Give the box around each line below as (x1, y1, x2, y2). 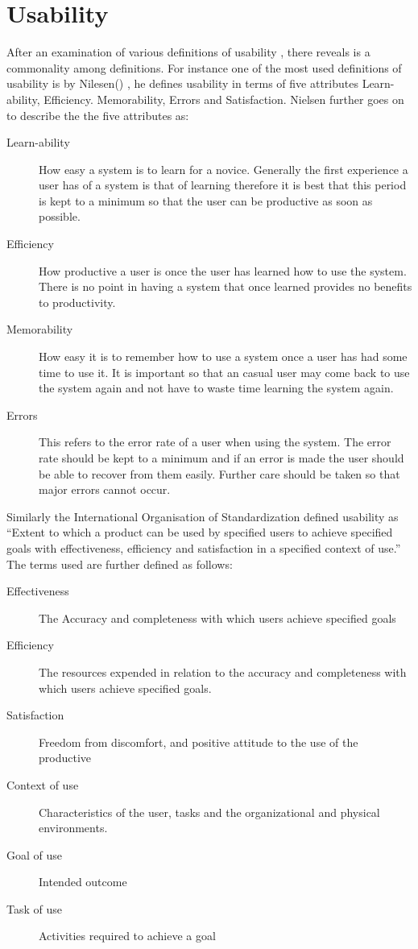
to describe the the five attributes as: (6, 106, 189, 123)
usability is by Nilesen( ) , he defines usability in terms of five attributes (6, 75, 358, 92)
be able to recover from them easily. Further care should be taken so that (39, 465, 400, 482)
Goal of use (6, 846, 63, 863)
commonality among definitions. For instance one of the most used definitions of (6, 59, 402, 76)
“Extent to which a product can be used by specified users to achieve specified (6, 524, 393, 541)
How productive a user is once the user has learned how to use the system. (39, 262, 407, 279)
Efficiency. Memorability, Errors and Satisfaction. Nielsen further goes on (43, 90, 404, 107)
